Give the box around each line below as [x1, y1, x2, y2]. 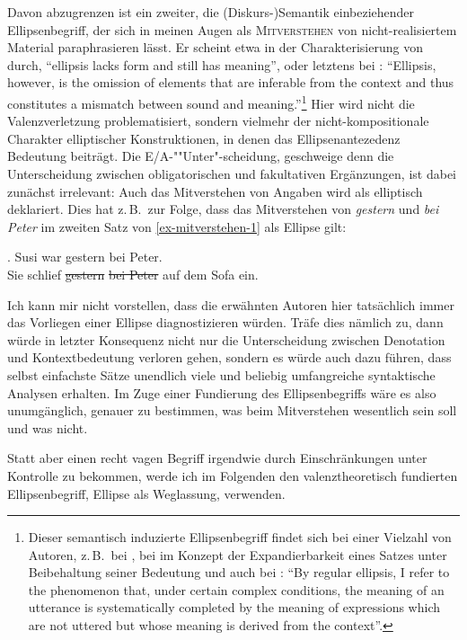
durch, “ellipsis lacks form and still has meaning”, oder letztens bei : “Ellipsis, [7, 55, 436, 74]
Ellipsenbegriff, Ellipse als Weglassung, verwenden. [7, 484, 286, 502]
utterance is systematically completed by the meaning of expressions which [28, 598, 441, 617]
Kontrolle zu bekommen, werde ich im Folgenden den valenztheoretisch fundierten [7, 466, 458, 484]
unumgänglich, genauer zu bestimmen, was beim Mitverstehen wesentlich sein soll [7, 401, 457, 420]
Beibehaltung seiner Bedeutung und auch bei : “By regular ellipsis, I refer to [28, 563, 450, 582]
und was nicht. [7, 418, 88, 437]
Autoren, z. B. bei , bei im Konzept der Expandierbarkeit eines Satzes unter [28, 545, 447, 564]
